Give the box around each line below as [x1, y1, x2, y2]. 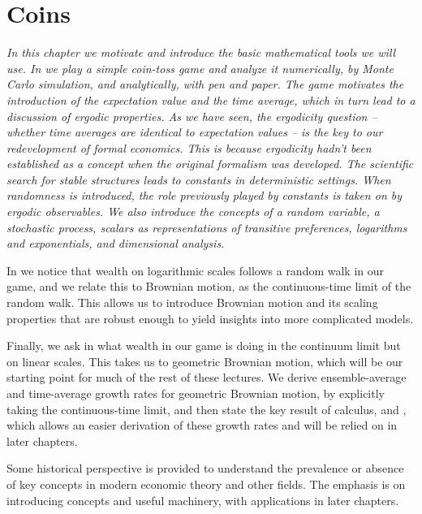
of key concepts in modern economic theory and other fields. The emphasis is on [6, 475, 406, 492]
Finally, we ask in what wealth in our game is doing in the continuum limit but [6, 337, 401, 354]
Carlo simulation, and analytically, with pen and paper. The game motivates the [6, 76, 404, 93]
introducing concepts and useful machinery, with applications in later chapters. [6, 491, 399, 508]
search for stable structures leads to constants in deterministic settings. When [6, 171, 391, 188]
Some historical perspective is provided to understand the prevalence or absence [6, 460, 404, 477]
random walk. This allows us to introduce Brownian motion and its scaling [6, 294, 378, 311]
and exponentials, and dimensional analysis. [6, 235, 225, 252]
